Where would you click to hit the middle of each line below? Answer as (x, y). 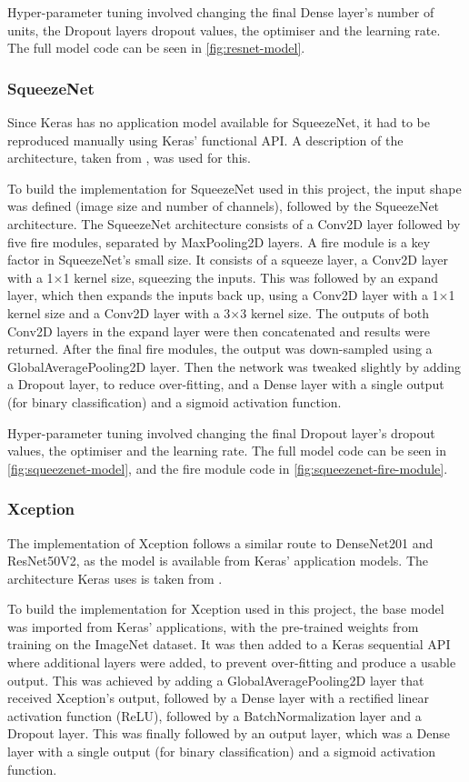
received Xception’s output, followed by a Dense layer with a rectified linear (219, 698)
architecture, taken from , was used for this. (129, 158)
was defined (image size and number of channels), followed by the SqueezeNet (224, 206)
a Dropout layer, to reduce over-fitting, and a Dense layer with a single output (226, 384)
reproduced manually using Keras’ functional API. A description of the (205, 140)
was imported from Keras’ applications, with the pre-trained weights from (213, 626)
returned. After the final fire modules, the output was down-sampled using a (220, 349)
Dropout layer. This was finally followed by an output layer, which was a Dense (229, 733)
